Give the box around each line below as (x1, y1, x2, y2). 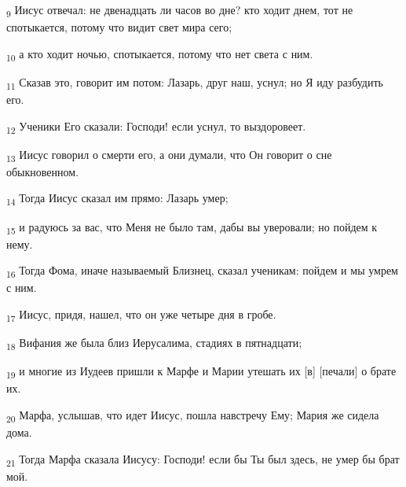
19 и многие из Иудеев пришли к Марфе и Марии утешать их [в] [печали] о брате (6, 363, 397, 382)
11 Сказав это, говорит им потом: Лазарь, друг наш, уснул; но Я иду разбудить (6, 73, 383, 92)
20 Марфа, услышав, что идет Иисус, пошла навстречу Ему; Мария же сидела (6, 406, 379, 425)
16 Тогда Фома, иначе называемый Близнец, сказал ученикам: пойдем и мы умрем (6, 262, 398, 281)
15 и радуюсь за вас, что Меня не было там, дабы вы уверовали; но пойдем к (6, 218, 378, 237)
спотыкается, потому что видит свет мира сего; (6, 19, 232, 35)
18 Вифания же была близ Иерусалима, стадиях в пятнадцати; (6, 334, 302, 352)
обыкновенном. (6, 163, 79, 179)
